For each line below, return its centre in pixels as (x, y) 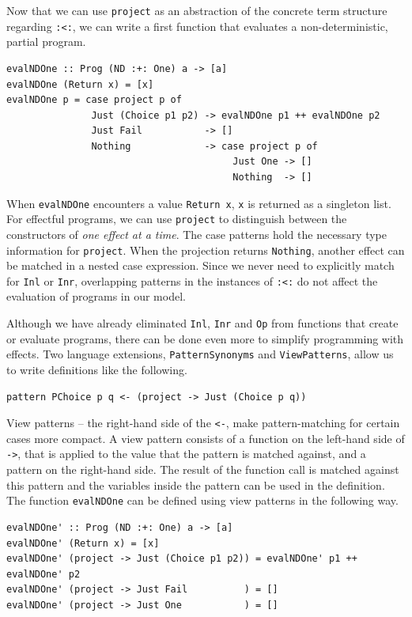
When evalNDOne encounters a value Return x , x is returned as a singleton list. (199, 203)
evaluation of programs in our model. (96, 296)
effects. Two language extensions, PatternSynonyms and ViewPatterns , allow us (200, 354)
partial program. (46, 42)
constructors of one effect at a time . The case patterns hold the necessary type (197, 234)
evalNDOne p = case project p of (94, 100)
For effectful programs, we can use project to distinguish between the (177, 219)
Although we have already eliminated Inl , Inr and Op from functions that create (202, 323)
